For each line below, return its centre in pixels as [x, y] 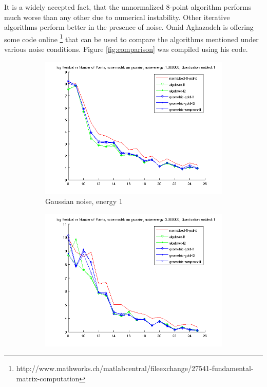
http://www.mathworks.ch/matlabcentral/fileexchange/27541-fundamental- [135, 368]
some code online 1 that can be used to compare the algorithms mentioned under [131, 38]
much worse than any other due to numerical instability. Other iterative [117, 17]
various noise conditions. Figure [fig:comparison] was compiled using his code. [126, 49]
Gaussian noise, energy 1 [84, 201]
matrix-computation [48, 378]
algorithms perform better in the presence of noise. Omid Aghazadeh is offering [129, 27]
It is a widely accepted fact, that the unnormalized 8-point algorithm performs [128, 7]
